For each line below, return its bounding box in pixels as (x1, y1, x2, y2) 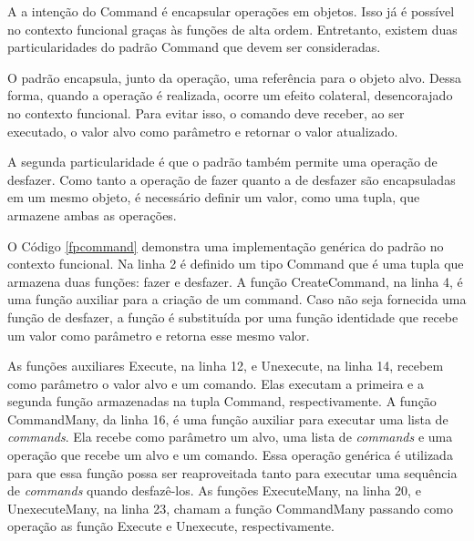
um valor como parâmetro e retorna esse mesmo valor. (7, 325, 310, 344)
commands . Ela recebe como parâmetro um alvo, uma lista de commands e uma (7, 427, 453, 446)
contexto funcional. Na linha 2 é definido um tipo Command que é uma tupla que (7, 254, 464, 273)
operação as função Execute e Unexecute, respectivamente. (7, 516, 335, 536)
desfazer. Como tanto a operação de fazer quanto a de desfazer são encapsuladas (7, 169, 456, 189)
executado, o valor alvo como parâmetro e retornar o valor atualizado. (7, 121, 398, 140)
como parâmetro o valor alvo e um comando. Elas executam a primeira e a (7, 373, 424, 393)
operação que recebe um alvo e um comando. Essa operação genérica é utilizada (7, 445, 453, 464)
